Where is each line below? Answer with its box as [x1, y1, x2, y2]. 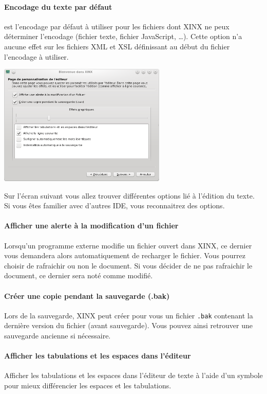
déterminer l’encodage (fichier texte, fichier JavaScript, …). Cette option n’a [4, 31, 242, 42]
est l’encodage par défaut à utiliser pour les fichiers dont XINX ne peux [4, 21, 230, 31]
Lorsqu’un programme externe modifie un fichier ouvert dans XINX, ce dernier [4, 240, 252, 250]
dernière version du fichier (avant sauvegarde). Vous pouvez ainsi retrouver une [4, 320, 253, 331]
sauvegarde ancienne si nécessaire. [4, 330, 111, 341]
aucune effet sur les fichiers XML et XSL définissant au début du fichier [4, 41, 230, 51]
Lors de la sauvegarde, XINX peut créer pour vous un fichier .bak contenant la [4, 310, 253, 320]
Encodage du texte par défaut [4, 1, 112, 12]
